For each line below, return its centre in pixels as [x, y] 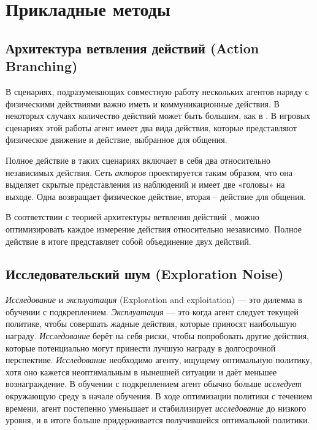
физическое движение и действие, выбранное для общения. [116, 140]
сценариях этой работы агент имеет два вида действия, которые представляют [151, 127]
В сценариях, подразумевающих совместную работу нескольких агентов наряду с [157, 91]
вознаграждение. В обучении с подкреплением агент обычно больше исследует [154, 384]
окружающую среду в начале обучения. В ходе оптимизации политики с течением [159, 396]
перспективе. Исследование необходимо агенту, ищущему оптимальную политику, [159, 360]
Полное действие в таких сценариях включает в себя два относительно [138, 160]
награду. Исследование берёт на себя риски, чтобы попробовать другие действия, [158, 336]
